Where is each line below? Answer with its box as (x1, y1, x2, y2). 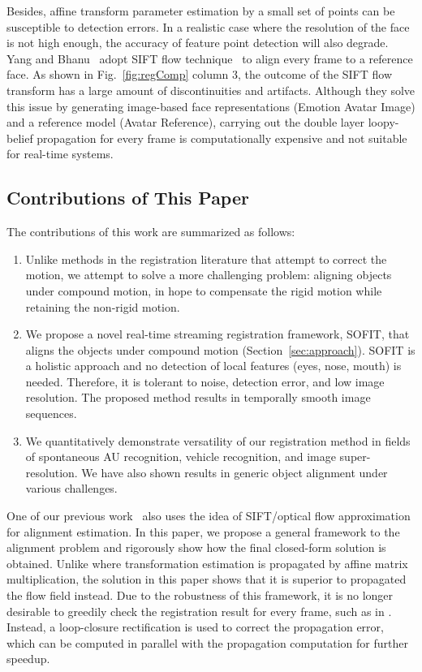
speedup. (6, 650, 50, 667)
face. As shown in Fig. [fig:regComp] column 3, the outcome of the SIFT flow (6, 66, 393, 83)
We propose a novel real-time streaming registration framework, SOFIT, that (25, 325, 410, 342)
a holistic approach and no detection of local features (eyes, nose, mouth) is (25, 357, 402, 374)
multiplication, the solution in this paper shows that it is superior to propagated (6, 571, 407, 588)
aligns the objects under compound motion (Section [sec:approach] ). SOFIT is (25, 341, 416, 358)
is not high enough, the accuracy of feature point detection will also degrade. (6, 34, 389, 51)
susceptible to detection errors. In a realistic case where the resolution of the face (6, 18, 410, 35)
